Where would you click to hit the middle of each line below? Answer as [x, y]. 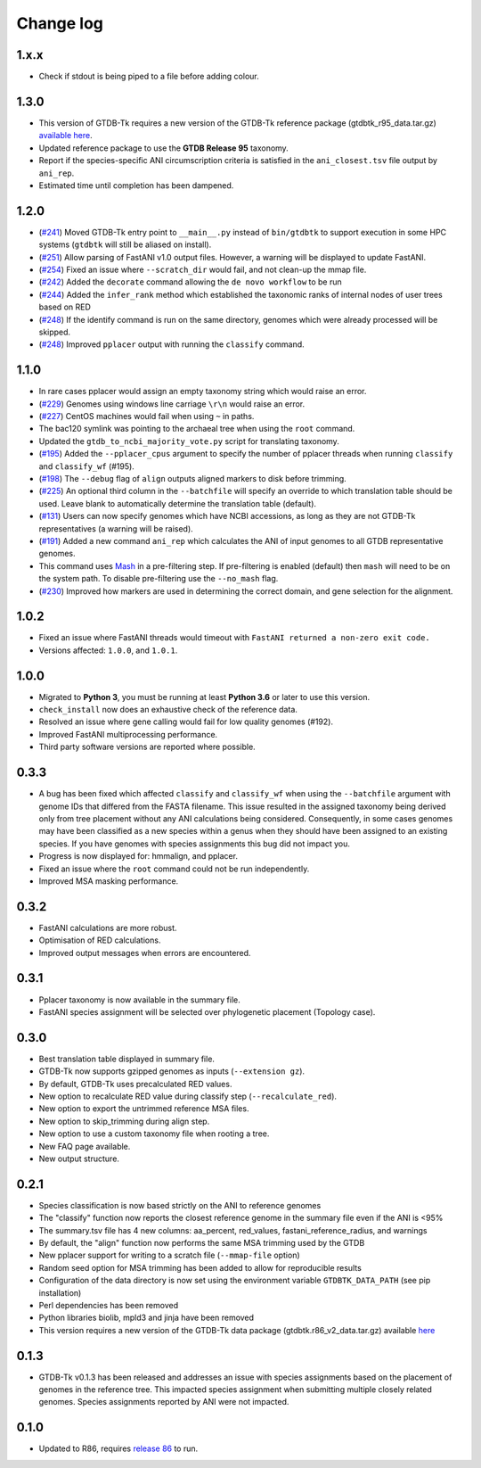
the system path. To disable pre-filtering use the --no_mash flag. [159, 579]
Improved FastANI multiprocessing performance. [128, 734]
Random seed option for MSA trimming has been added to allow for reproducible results [200, 1267]
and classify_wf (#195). [87, 466]
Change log [60, 23]
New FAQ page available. [85, 1146]
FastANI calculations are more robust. [108, 928]
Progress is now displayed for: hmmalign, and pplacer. [138, 856]
